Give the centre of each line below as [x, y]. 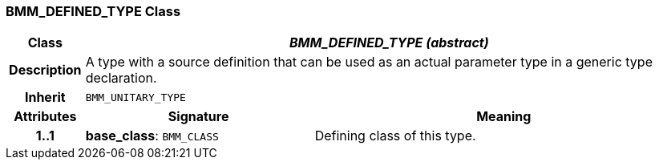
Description [45, 70]
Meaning [504, 117]
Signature [198, 117]
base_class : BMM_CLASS [152, 136]
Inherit [45, 97]
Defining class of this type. [395, 136]
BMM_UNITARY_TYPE [135, 97]
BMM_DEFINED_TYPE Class [93, 11]
